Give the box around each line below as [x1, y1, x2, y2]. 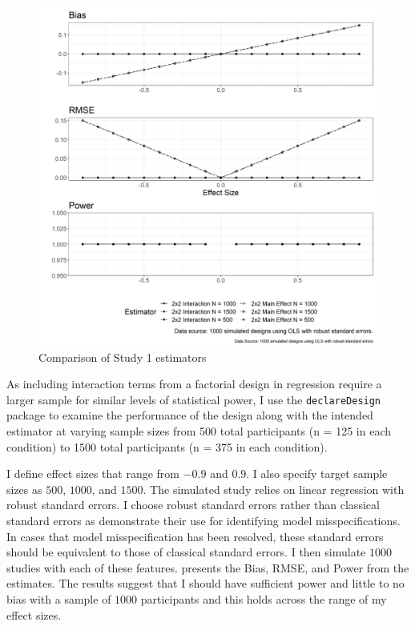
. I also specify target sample [246, 465, 388, 482]
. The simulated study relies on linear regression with [143, 480, 405, 497]
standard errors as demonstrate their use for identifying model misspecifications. [6, 512, 401, 528]
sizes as [6, 480, 42, 497]
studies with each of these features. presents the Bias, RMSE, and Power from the [6, 559, 409, 576]
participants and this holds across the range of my [140, 590, 387, 607]
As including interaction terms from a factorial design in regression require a [6, 375, 382, 392]
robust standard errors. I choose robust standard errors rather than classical [6, 496, 380, 513]
